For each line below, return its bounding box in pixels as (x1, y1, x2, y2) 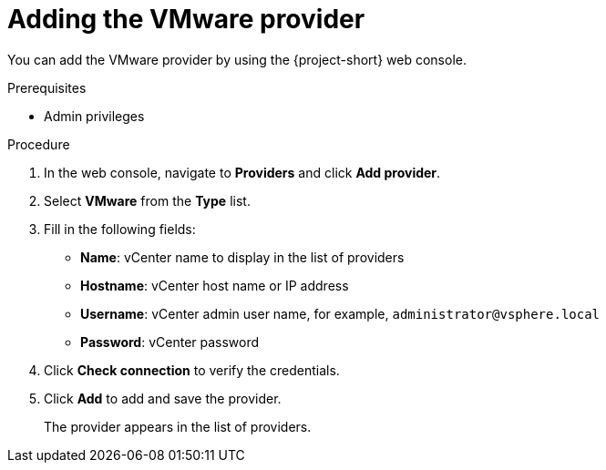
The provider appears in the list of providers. (44, 418, 312, 434)
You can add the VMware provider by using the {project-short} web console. (7, 51, 467, 67)
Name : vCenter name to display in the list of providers (80, 249, 405, 265)
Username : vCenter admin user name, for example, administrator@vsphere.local (80, 305, 601, 322)
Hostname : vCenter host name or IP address (80, 277, 349, 293)
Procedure (7, 136, 70, 152)
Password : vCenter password (80, 333, 260, 350)
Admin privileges (44, 107, 145, 124)
